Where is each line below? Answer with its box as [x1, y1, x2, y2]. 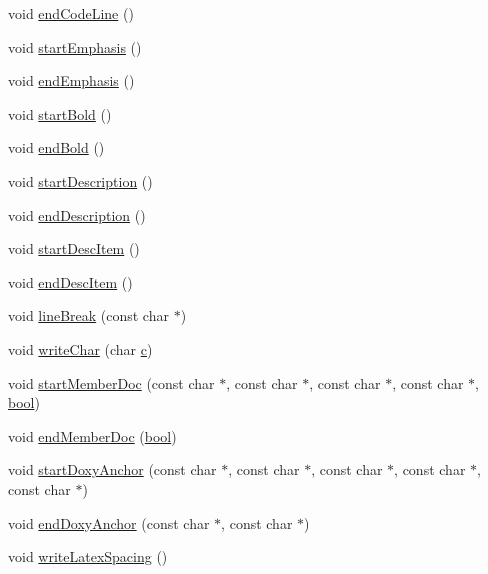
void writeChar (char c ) [8, 338, 153, 359]
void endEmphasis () [8, 70, 135, 91]
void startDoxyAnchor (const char [8, 459, 217, 480]
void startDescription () [8, 170, 153, 191]
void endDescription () [8, 204, 146, 225]
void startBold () [8, 103, 112, 124]
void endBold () [8, 137, 105, 158]
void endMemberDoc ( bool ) [8, 425, 177, 446]
